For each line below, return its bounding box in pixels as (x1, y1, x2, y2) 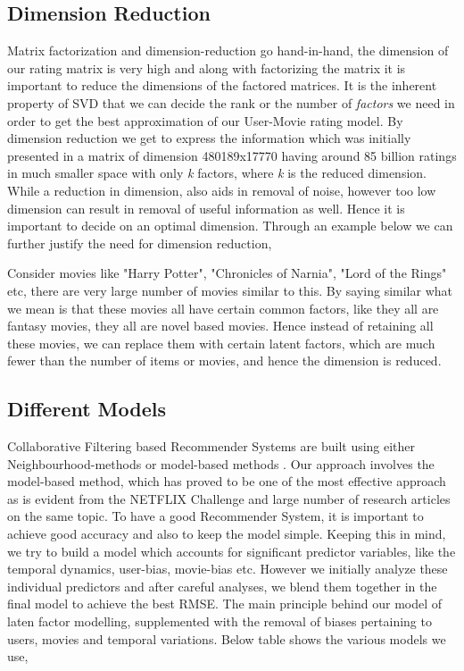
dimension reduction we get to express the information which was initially (7, 129, 411, 147)
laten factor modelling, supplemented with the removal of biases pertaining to (7, 612, 432, 631)
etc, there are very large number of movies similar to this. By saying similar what (7, 281, 452, 299)
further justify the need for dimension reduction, (7, 233, 272, 252)
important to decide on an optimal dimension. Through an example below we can (7, 216, 453, 235)
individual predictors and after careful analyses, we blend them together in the (7, 576, 437, 595)
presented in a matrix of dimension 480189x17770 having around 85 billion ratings (7, 146, 457, 164)
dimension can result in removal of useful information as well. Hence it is (7, 198, 405, 217)
